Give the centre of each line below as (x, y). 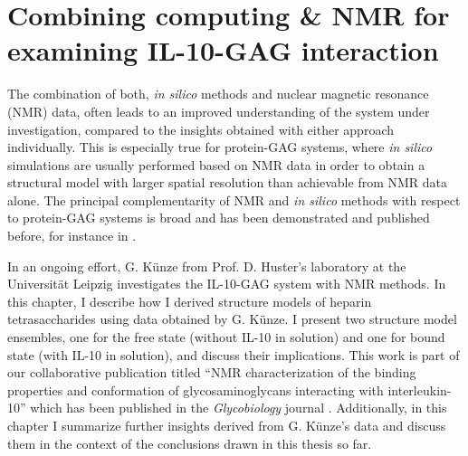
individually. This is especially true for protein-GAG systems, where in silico (220, 147)
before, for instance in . (72, 236)
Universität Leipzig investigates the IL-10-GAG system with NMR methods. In (227, 284)
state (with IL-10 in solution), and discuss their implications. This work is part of (234, 354)
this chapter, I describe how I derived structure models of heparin (190, 301)
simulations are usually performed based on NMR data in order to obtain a (216, 164)
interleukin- (420, 389)
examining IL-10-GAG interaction (223, 50)
